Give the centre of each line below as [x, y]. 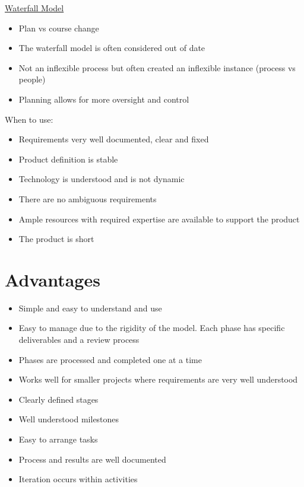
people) [32, 79]
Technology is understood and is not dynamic [102, 179]
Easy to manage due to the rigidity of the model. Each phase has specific [152, 328]
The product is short [56, 239]
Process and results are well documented [92, 459]
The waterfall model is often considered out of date [112, 48]
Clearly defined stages [58, 399]
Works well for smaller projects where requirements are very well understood [158, 379]
